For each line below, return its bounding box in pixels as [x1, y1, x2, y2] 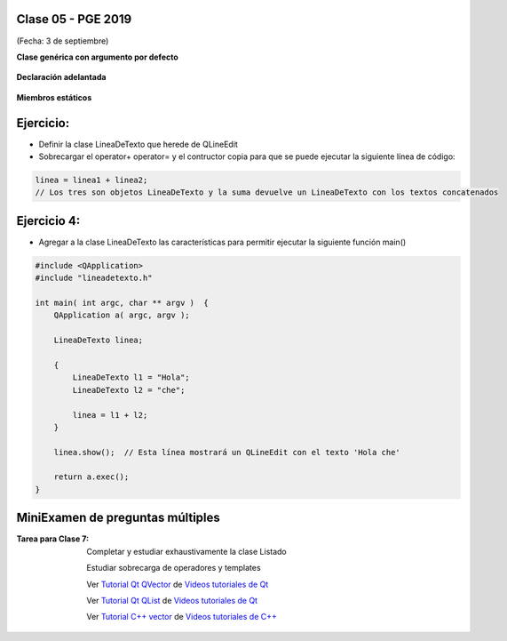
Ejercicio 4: [16, 213, 81, 228]
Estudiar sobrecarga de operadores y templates [86, 563, 261, 573]
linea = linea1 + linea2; [35, 174, 148, 185]
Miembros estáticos [16, 92, 92, 102]
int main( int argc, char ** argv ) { [35, 298, 209, 308]
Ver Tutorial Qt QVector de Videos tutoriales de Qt [86, 579, 269, 589]
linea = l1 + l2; [72, 410, 148, 420]
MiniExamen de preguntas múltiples [16, 510, 221, 525]
